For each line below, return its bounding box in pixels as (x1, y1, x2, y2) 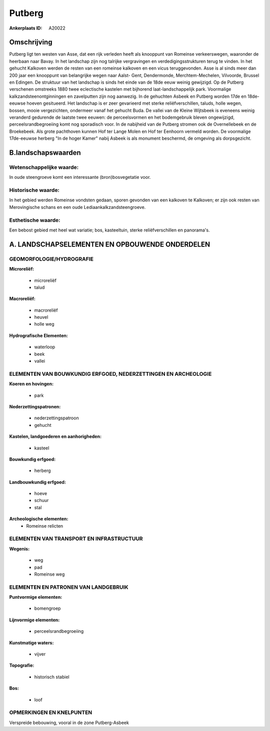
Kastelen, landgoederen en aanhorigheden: (9, 433, 102, 439)
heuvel (34, 314, 48, 320)
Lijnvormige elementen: (9, 617, 60, 623)
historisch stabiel (34, 674, 69, 680)
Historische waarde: (9, 187, 60, 194)
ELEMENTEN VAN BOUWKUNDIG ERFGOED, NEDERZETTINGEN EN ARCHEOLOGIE (9, 370, 212, 377)
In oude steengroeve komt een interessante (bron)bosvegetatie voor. (9, 174, 151, 180)
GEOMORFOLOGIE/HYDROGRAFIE (9, 256, 93, 263)
